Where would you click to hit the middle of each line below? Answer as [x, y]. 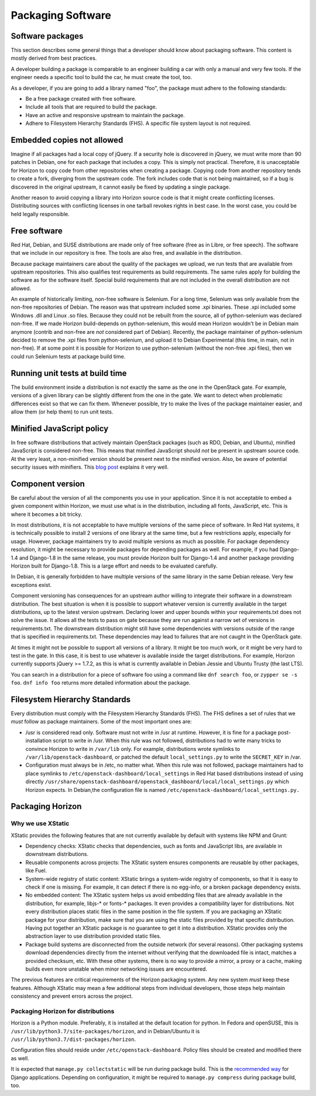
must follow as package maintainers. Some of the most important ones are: [102, 722]
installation [39, 740]
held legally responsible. [40, 214]
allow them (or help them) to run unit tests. [62, 412]
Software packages [47, 36]
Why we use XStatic [40, 824]
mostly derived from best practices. [54, 58]
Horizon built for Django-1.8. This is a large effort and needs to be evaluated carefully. [114, 566]
